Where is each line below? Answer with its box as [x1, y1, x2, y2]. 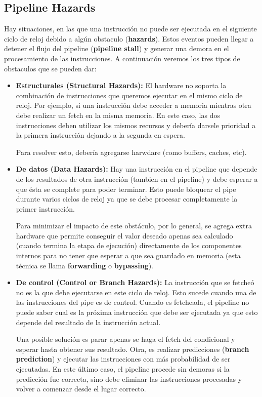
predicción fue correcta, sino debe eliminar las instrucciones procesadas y [16, 373, 242, 384]
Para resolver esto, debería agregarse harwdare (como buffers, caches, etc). [16, 146, 247, 157]
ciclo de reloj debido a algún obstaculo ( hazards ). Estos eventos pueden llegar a [4, 33, 254, 44]
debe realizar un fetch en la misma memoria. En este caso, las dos [16, 109, 220, 120]
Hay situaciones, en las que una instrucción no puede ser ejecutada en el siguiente [4, 23, 257, 34]
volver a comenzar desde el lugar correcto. [16, 383, 146, 394]
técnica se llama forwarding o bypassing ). [16, 260, 154, 270]
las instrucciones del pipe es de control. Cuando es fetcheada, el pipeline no [16, 297, 249, 307]
